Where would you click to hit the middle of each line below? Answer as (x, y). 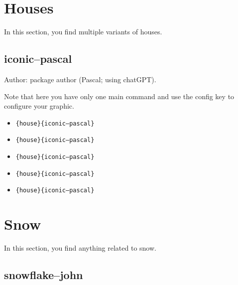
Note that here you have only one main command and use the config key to (119, 96)
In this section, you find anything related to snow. (80, 248)
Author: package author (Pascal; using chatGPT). (80, 79)
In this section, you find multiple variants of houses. (83, 32)
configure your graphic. (39, 106)
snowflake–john (44, 275)
